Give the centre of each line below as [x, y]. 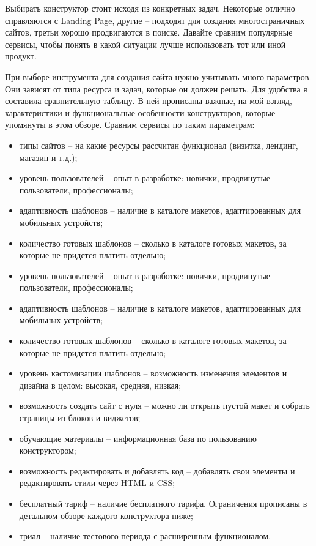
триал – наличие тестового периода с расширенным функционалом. [145, 536]
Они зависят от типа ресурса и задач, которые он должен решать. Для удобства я [156, 88]
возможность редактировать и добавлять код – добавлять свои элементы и [157, 470]
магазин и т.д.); [48, 157]
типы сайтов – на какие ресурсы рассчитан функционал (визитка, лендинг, [159, 145]
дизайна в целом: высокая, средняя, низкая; [100, 385]
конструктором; [48, 450]
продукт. [21, 56]
